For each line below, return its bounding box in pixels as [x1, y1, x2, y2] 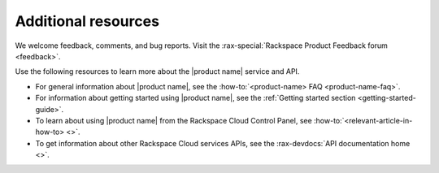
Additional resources [15, 12, 160, 30]
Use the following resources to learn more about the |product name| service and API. [15, 67, 300, 76]
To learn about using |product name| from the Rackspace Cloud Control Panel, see [35, 115, 312, 125]
